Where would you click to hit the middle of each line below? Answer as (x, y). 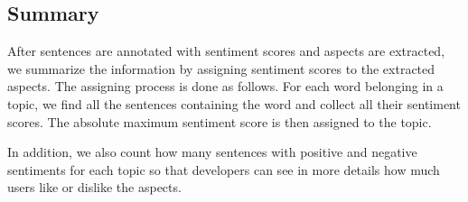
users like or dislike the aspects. (94, 187)
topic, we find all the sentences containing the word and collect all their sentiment (234, 103)
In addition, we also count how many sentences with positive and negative (212, 152)
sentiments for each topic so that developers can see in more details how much (224, 169)
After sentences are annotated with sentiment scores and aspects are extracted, (226, 51)
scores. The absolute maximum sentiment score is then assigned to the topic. (220, 121)
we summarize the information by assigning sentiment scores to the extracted (221, 68)
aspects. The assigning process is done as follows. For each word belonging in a (225, 86)
